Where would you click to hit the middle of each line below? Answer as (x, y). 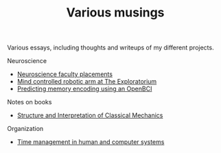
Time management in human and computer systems (91, 142)
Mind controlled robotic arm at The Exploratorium (87, 82)
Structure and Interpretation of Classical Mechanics (90, 115)
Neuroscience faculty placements (65, 74)
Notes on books (30, 102)
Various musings (115, 13)
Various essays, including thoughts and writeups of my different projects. (110, 48)
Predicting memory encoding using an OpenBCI (84, 89)
